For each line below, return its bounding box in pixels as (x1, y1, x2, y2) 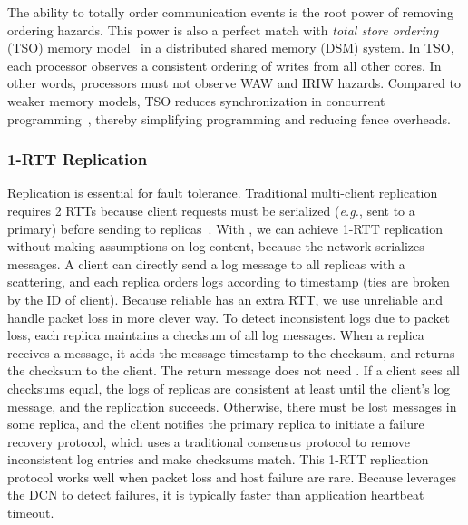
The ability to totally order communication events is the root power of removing (7, 3, 453, 21)
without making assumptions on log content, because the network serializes (7, 237, 424, 256)
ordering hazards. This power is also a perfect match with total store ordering (7, 20, 439, 39)
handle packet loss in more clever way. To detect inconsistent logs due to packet (7, 307, 451, 326)
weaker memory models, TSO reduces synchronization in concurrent (7, 91, 385, 110)
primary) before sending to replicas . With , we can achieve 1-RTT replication (7, 219, 444, 238)
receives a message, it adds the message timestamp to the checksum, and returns (7, 343, 455, 362)
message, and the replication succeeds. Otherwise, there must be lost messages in (7, 396, 457, 415)
